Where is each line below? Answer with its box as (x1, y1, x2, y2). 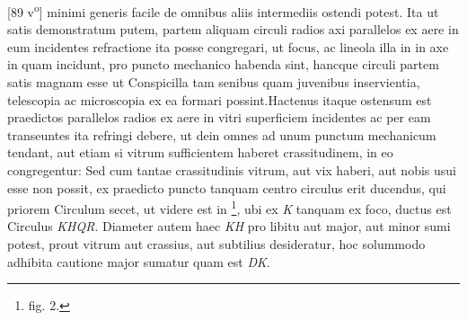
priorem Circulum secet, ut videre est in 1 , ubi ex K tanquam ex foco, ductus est (7, 197, 452, 218)
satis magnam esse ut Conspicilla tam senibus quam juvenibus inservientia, (7, 73, 420, 92)
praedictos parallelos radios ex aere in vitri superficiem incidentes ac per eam (7, 108, 431, 127)
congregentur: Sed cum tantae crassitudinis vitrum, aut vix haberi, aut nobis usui (7, 161, 456, 179)
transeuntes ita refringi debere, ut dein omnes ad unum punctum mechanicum (7, 125, 436, 144)
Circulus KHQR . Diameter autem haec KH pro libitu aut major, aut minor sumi (7, 217, 451, 236)
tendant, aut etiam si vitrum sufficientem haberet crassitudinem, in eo (7, 143, 393, 162)
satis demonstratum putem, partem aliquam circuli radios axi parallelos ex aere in (7, 20, 459, 39)
